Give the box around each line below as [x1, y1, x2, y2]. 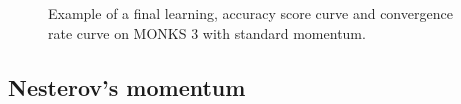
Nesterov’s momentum [8, 71, 246, 102]
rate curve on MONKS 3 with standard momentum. [48, 22, 366, 43]
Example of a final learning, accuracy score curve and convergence [48, 3, 453, 23]
